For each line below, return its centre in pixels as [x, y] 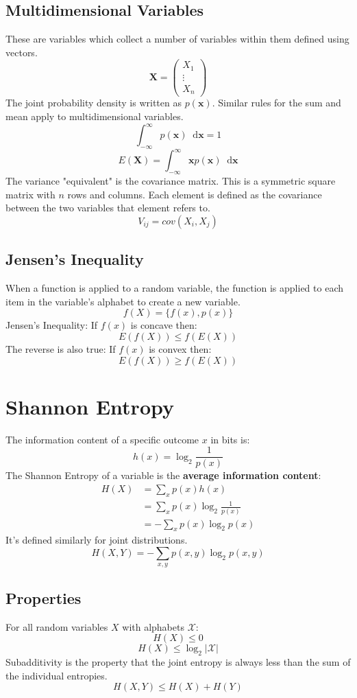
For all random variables [57, 626]
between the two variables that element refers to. [108, 208]
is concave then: [164, 325]
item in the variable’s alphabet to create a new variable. [123, 301]
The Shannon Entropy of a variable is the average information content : [163, 475]
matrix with [30, 194]
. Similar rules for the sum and [276, 103]
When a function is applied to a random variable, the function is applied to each [174, 288]
